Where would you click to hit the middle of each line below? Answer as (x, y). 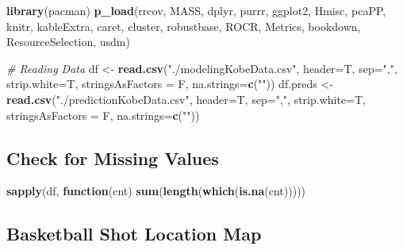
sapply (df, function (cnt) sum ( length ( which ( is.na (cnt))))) (156, 191)
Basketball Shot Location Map (134, 234)
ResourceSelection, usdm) (68, 42)
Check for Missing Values (113, 158)
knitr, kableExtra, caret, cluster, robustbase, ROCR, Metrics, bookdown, (184, 26)
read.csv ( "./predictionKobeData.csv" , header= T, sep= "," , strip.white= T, (186, 99)
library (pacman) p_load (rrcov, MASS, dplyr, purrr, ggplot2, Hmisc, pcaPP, (196, 10)
